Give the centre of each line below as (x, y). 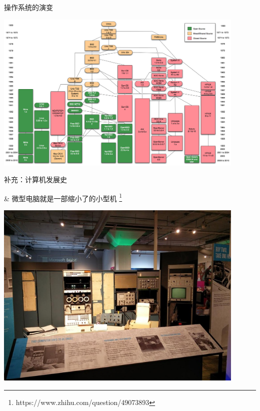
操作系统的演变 (28, 7)
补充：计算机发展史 (35, 179)
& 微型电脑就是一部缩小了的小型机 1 (63, 197)
